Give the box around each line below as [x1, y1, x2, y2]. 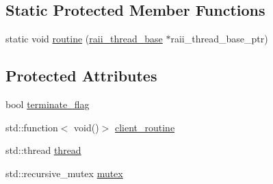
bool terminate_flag [5, 97, 90, 111]
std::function [5, 120, 58, 134]
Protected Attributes [5, 65, 157, 86]
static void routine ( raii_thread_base [5, 31, 163, 46]
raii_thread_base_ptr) [170, 31, 268, 46]
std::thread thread [5, 143, 81, 157]
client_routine [114, 120, 175, 134]
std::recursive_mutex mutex [5, 166, 123, 180]
